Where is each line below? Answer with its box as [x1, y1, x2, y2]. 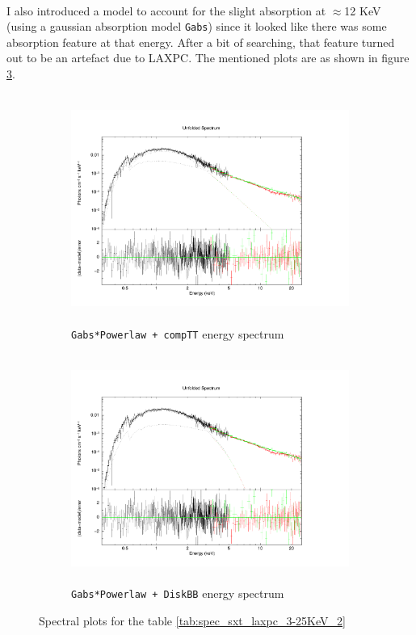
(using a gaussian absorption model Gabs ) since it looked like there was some [6, 18, 387, 35]
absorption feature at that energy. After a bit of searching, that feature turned [6, 33, 395, 50]
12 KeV [344, 2, 381, 19]
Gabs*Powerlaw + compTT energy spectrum [71, 325, 284, 342]
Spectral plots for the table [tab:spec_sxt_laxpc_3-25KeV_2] [39, 612, 346, 629]
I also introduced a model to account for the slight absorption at [6, 2, 326, 19]
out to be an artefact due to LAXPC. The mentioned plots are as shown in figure [6, 49, 410, 66]
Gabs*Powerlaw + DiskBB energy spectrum [71, 585, 284, 602]
